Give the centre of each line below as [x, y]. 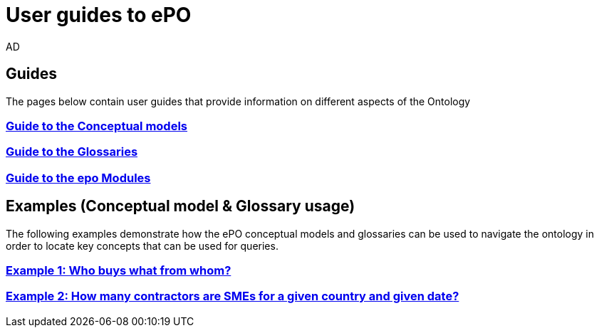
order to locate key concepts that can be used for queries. [142, 245]
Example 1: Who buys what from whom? [119, 270]
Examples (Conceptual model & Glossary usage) [181, 206]
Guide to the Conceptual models [97, 126]
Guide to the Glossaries [72, 152]
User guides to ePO [99, 15]
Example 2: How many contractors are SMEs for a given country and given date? [233, 296]
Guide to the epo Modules [78, 178]
